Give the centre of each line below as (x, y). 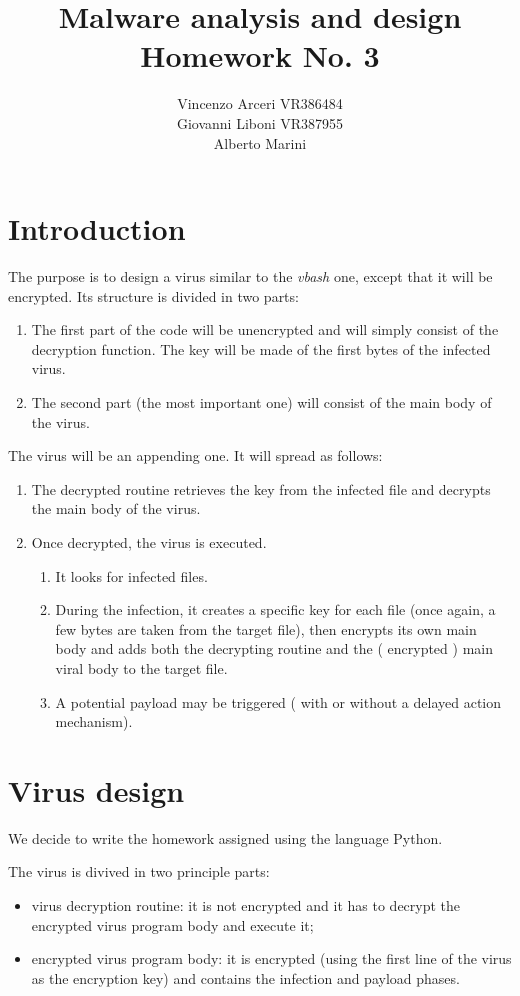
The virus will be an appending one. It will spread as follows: (195, 455)
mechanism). (94, 721)
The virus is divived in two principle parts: (139, 871)
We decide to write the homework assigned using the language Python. (225, 837)
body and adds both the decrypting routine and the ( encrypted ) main (274, 648)
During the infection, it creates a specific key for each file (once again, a (275, 609)
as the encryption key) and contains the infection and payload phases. (245, 977)
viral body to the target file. (141, 667)
